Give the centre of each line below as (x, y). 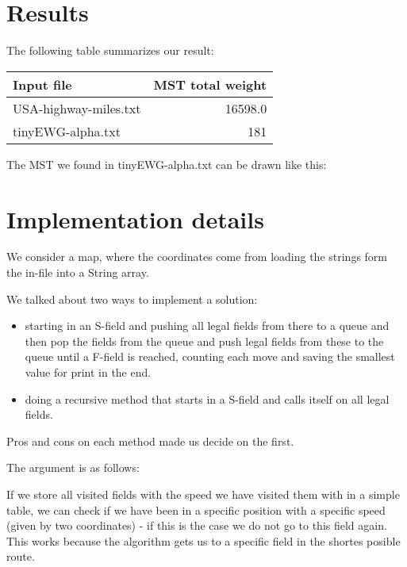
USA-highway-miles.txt (77, 108)
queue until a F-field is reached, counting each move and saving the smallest (210, 356)
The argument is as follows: (73, 467)
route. (21, 556)
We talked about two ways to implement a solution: (132, 299)
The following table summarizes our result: (110, 50)
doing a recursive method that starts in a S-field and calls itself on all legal (207, 398)
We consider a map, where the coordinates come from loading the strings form (197, 257)
